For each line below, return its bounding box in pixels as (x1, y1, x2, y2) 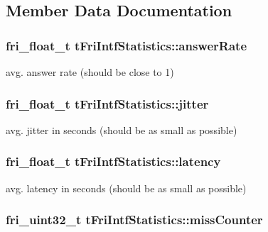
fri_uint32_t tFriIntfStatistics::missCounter (6, 211, 263, 228)
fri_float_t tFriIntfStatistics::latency (6, 153, 221, 170)
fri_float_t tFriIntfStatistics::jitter (6, 94, 209, 112)
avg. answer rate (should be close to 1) (6, 65, 174, 79)
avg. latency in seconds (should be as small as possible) (6, 180, 247, 195)
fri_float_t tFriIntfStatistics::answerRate (6, 36, 247, 54)
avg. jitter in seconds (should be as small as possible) (6, 122, 237, 137)
